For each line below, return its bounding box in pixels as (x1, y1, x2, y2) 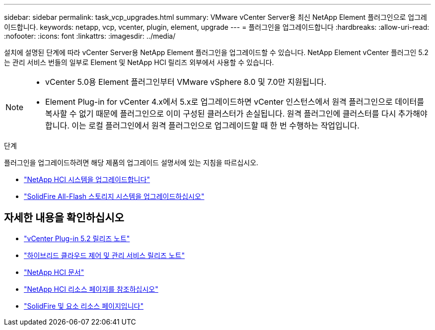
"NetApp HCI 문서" (24, 267, 84, 276)
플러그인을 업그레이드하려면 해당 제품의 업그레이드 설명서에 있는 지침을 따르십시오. (4, 158, 259, 167)
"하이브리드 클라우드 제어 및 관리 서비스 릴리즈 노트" (24, 251, 185, 260)
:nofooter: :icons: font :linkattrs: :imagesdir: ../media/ (4, 32, 176, 40)
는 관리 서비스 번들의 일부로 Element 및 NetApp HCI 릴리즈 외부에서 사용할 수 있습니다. (4, 58, 274, 66)
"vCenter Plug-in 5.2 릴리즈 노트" (24, 234, 130, 243)
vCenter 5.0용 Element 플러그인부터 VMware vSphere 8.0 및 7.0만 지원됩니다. (45, 77, 327, 87)
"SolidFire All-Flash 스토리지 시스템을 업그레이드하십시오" (24, 192, 205, 200)
